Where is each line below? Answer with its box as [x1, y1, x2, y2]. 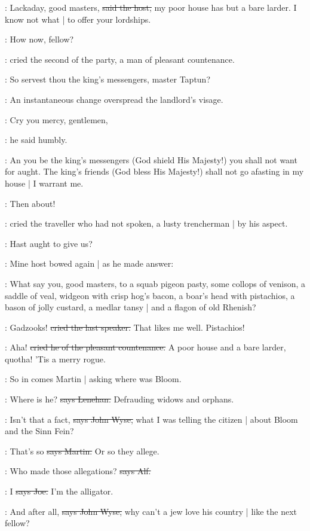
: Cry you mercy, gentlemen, [5, 113, 108, 126]
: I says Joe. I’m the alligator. [5, 485, 113, 498]
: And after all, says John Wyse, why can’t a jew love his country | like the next [5, 505, 297, 517]
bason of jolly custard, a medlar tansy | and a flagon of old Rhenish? [5, 301, 256, 313]
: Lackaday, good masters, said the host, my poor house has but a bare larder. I [5, 1, 297, 13]
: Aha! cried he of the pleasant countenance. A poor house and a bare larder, [5, 341, 286, 353]
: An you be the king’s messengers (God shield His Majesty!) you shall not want [5, 153, 297, 166]
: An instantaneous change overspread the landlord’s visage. [5, 93, 223, 105]
